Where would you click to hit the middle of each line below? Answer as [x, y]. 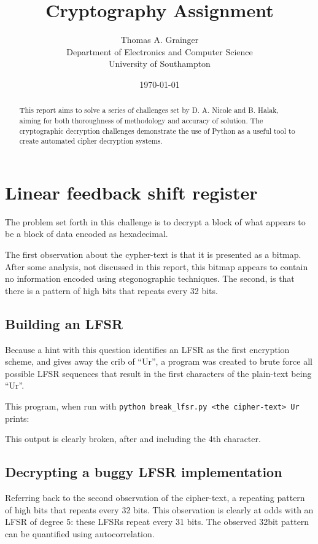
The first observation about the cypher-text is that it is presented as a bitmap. [153, 255]
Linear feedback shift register [131, 192]
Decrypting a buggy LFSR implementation [144, 472]
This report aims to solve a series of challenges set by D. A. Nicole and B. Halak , [149, 110]
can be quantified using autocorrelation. [80, 533]
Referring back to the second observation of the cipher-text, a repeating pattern [155, 498]
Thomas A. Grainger [160, 40]
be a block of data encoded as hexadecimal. [87, 234]
